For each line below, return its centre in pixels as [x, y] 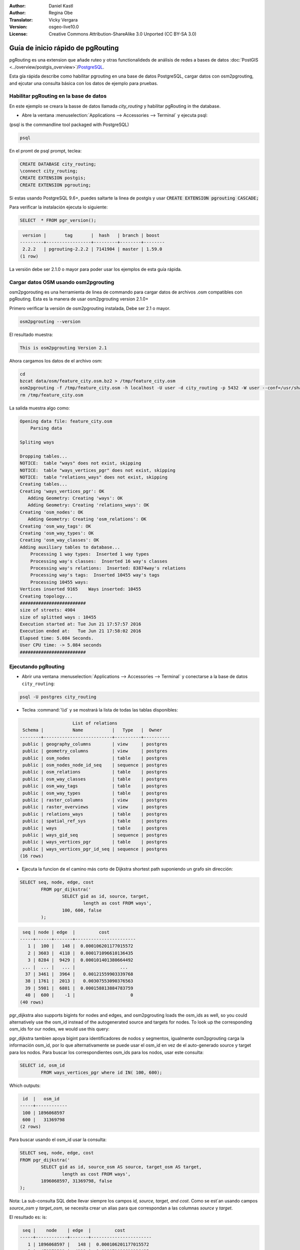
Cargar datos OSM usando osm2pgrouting [62, 282]
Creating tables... [43, 484]
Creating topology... [46, 596]
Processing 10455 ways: [59, 582]
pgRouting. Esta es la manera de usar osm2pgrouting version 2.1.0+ [79, 299]
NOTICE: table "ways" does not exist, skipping [80, 463]
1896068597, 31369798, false [76, 1181]
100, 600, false [82, 910]
